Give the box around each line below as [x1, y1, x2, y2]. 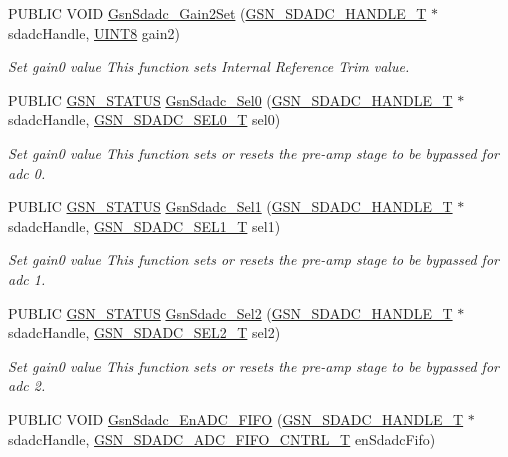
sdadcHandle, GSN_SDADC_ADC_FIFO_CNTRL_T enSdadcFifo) [8, 428, 436, 449]
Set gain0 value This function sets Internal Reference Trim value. [8, 56, 410, 77]
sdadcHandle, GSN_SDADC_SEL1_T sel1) [8, 215, 281, 236]
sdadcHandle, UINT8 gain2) [8, 22, 180, 43]
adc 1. [8, 268, 46, 289]
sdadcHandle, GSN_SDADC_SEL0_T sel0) [8, 109, 281, 130]
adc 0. [8, 162, 46, 183]
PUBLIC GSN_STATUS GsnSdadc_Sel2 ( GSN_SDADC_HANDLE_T [8, 302, 453, 323]
